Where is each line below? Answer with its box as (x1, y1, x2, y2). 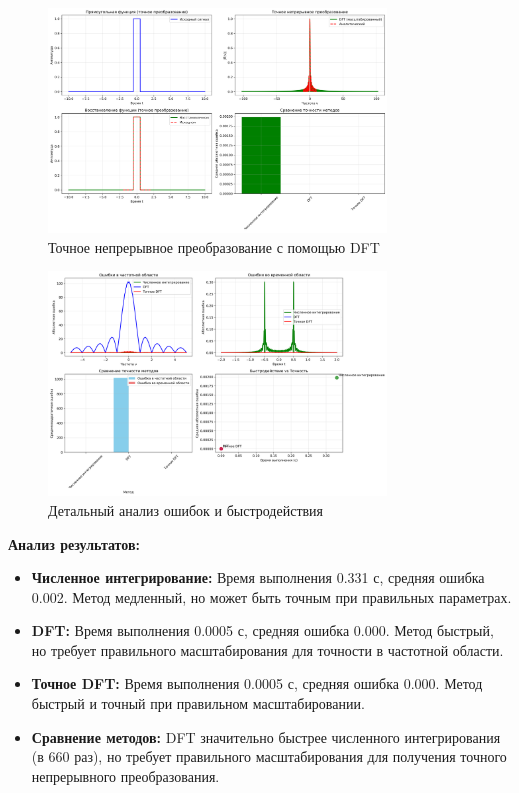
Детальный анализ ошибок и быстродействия (48, 499, 324, 520)
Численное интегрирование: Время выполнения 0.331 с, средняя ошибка (31, 567, 485, 588)
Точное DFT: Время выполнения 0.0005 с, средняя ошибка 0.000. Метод (31, 673, 483, 694)
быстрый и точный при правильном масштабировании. (31, 693, 365, 714)
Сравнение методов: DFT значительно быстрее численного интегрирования (31, 726, 501, 747)
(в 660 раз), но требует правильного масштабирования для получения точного (31, 746, 507, 767)
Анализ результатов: (8, 533, 140, 554)
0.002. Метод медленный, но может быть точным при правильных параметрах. (31, 586, 512, 607)
